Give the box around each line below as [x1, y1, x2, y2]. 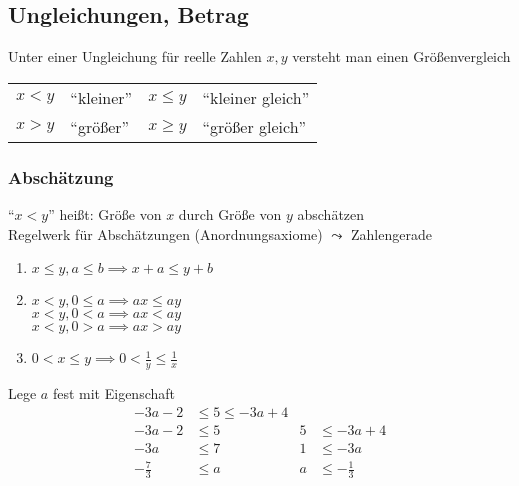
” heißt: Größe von [48, 204, 162, 225]
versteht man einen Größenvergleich [292, 46, 511, 67]
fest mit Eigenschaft [52, 383, 175, 404]
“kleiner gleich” [202, 85, 310, 109]
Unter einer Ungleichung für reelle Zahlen [8, 46, 262, 67]
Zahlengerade [350, 223, 432, 244]
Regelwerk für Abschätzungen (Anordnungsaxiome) [8, 223, 323, 244]
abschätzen [297, 204, 365, 225]
